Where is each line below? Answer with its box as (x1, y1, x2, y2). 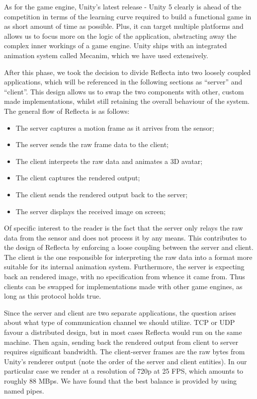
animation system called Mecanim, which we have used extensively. (4, 50, 208, 60)
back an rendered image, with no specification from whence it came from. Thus (4, 271, 245, 282)
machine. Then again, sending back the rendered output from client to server (4, 336, 239, 347)
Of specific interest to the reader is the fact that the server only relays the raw (4, 223, 243, 233)
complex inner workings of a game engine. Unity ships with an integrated (4, 40, 227, 51)
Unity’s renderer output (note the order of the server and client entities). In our (4, 356, 247, 366)
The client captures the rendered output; (15, 172, 140, 183)
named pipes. (4, 385, 44, 396)
